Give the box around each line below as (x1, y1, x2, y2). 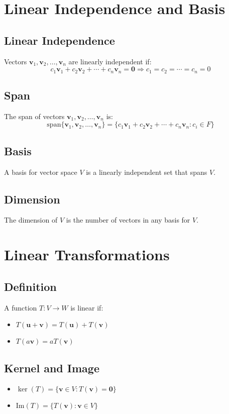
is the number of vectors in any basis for (66, 215, 190, 225)
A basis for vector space (4, 166, 77, 177)
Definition (4, 278, 57, 294)
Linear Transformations (4, 244, 170, 265)
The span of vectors (4, 111, 65, 121)
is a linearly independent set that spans (86, 166, 207, 177)
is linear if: (70, 302, 103, 313)
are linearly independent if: (68, 56, 152, 66)
